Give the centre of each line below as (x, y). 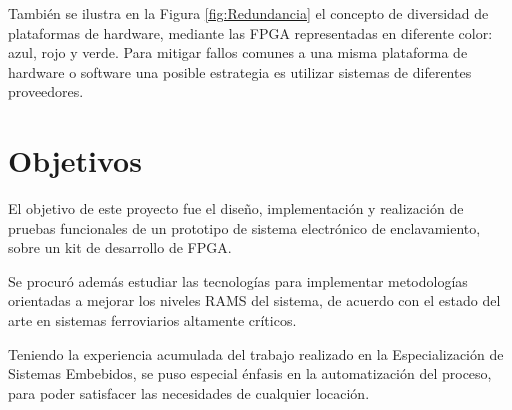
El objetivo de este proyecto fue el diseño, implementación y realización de (236, 208)
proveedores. (46, 91)
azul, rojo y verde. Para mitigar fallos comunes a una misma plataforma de (238, 52)
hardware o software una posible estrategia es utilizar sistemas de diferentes (240, 71)
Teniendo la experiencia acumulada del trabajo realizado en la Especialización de (256, 353)
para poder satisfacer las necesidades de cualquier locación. (189, 392)
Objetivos (75, 160)
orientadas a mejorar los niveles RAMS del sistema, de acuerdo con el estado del (254, 300)
